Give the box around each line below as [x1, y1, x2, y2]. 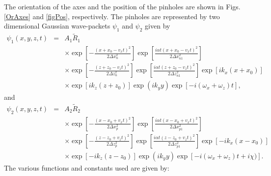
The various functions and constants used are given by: [4, 162, 169, 173]
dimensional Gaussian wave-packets [4, 21, 110, 31]
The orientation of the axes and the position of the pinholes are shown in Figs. [4, 1, 241, 11]
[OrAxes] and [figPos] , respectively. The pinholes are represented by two [4, 11, 220, 21]
